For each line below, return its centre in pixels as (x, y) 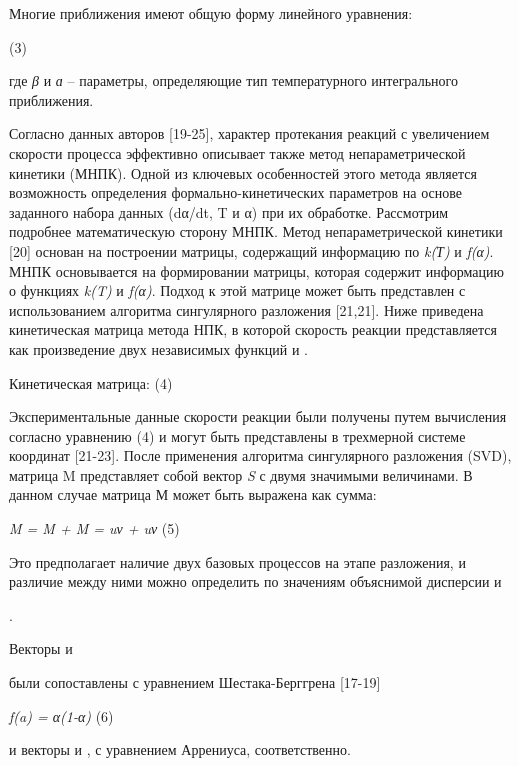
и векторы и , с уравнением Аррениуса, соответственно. (180, 749)
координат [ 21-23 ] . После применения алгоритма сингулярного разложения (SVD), (260, 455)
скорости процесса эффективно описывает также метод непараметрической (237, 152)
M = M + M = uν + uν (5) (94, 528)
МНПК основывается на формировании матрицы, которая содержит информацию (256, 270)
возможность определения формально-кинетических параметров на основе (235, 192)
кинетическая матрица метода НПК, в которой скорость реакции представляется (253, 329)
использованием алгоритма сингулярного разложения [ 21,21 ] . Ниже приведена (246, 309)
